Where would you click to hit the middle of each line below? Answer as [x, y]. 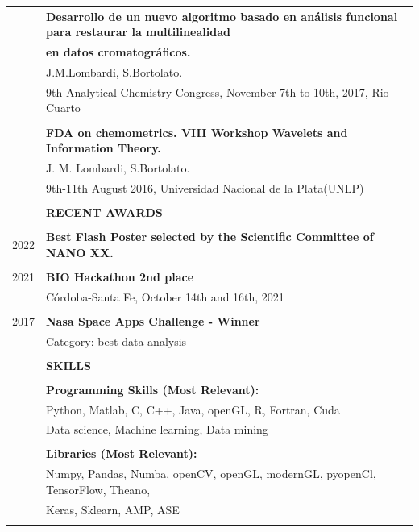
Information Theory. [104, 148]
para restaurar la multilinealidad [138, 32]
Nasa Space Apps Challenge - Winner [153, 320]
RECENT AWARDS [104, 212]
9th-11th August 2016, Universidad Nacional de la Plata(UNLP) [205, 187]
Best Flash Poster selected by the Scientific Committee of [210, 237]
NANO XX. [80, 252]
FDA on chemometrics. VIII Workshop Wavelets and [197, 132]
